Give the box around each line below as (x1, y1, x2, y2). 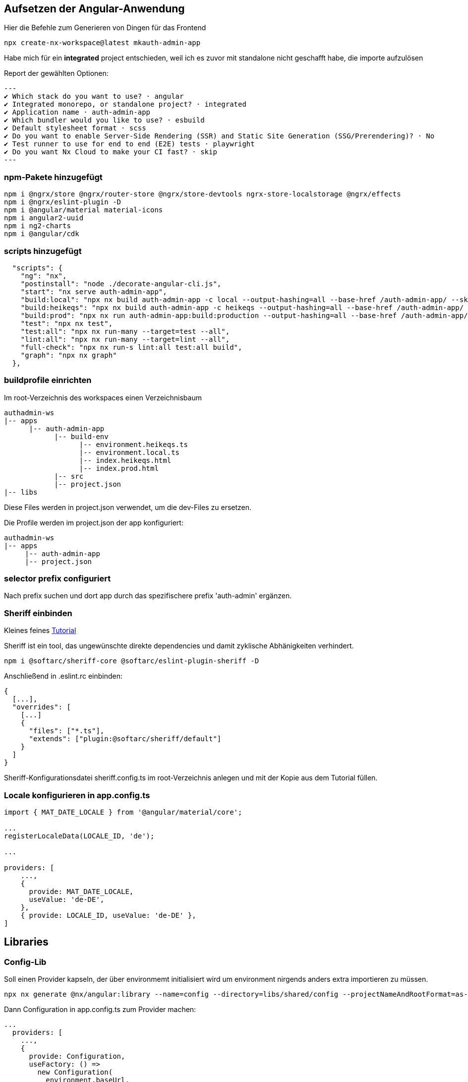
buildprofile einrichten (4, 375, 92, 385)
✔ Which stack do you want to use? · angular (4, 92, 184, 101)
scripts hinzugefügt (4, 246, 82, 256)
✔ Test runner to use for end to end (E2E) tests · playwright (4, 140, 255, 148)
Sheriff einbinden (4, 608, 72, 618)
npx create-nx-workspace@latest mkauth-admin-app (4, 39, 201, 47)
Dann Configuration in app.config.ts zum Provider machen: (4, 1005, 196, 1014)
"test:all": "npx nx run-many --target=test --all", (20, 327, 230, 335)
